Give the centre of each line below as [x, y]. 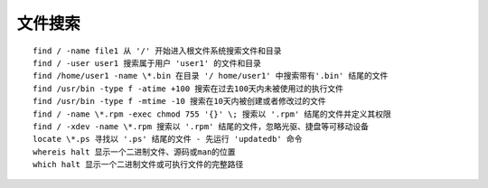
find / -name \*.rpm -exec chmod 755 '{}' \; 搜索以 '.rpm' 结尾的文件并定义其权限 [212, 114]
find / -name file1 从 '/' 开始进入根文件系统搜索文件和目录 [157, 51]
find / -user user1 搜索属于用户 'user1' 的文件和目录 [147, 63]
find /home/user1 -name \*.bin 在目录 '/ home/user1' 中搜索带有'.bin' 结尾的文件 [211, 76]
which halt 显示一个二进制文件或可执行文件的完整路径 [138, 164]
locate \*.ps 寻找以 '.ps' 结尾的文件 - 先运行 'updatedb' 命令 [168, 139]
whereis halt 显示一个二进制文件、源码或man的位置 [134, 152]
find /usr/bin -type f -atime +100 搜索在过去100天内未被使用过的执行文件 [188, 89]
